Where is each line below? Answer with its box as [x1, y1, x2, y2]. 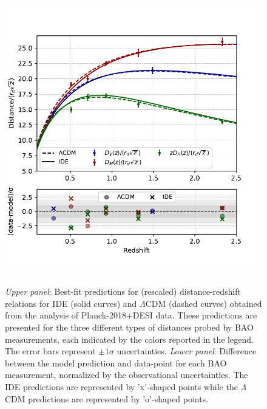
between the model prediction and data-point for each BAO [5, 356, 227, 369]
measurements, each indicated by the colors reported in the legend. [5, 332, 254, 345]
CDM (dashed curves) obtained [145, 297, 262, 309]
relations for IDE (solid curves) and [5, 297, 137, 309]
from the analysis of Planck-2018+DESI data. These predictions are [5, 309, 257, 321]
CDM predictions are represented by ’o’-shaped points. [5, 392, 209, 405]
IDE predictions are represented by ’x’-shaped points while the [5, 380, 238, 393]
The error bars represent [5, 345, 96, 357]
